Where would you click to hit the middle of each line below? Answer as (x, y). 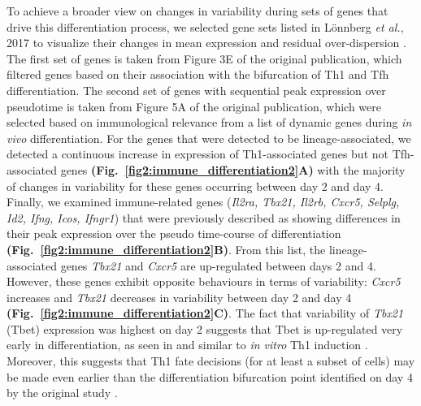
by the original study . (62, 393)
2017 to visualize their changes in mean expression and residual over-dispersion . (206, 43)
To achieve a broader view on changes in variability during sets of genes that (197, 11)
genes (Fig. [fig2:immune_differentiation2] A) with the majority (233, 169)
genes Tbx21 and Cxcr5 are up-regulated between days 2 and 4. (218, 265)
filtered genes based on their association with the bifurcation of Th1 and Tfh (198, 74)
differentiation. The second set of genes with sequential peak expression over (196, 90)
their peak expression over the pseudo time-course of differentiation (174, 233)
